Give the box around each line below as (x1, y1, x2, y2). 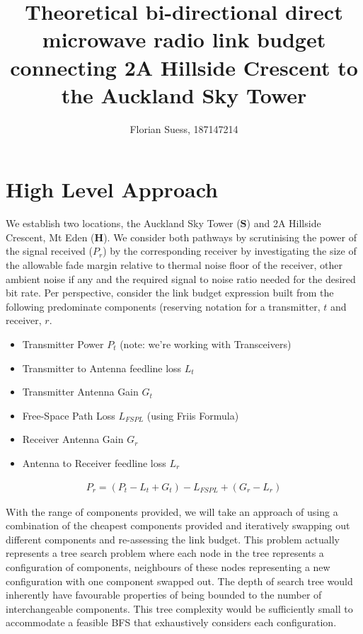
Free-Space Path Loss (22, 408, 115, 422)
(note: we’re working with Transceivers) (120, 336, 292, 351)
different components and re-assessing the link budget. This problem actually (6, 531, 340, 546)
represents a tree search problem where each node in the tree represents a (6, 546, 324, 560)
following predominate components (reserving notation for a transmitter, (6, 299, 321, 313)
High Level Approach (6, 175, 218, 204)
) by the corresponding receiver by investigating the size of (103, 243, 357, 258)
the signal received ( (6, 243, 93, 258)
